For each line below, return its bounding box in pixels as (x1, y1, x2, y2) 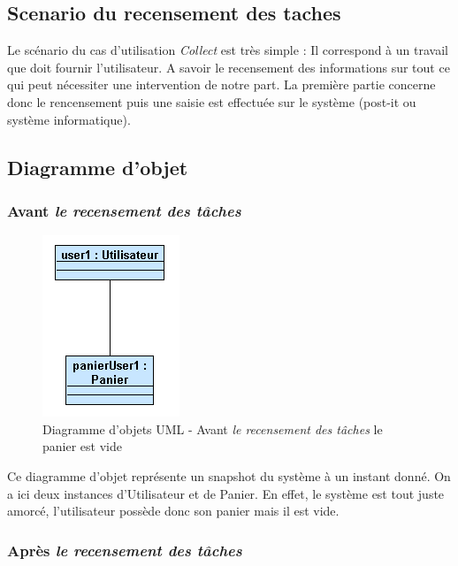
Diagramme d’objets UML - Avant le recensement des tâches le (42, 419, 383, 438)
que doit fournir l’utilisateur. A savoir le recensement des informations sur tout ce (7, 57, 450, 76)
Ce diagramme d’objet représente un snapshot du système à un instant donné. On (7, 466, 451, 485)
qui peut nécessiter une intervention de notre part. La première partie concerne (7, 75, 436, 94)
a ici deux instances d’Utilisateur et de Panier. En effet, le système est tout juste (7, 484, 445, 502)
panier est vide (42, 437, 122, 455)
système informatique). (7, 110, 131, 128)
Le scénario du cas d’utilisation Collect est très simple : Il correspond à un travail (7, 41, 448, 59)
